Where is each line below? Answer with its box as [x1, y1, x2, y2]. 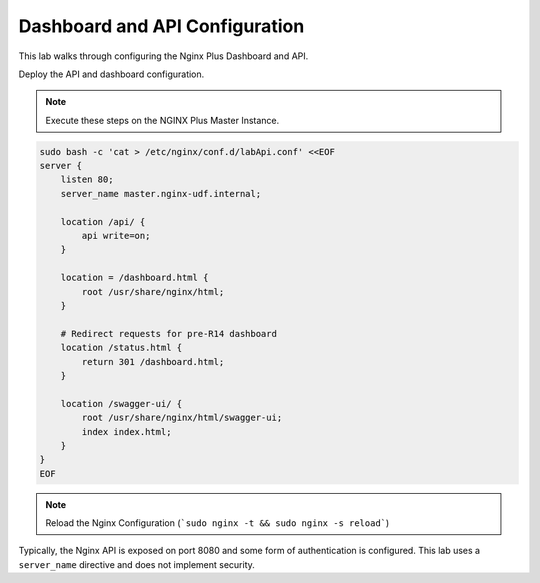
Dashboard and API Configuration [18, 15, 305, 37]
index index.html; [81, 426, 172, 437]
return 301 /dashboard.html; [81, 356, 225, 367]
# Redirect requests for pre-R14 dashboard [60, 328, 277, 339]
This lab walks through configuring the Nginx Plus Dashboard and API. [18, 50, 309, 62]
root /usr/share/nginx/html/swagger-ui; [81, 412, 283, 424]
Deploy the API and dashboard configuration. [18, 68, 205, 80]
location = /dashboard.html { [60, 272, 209, 284]
